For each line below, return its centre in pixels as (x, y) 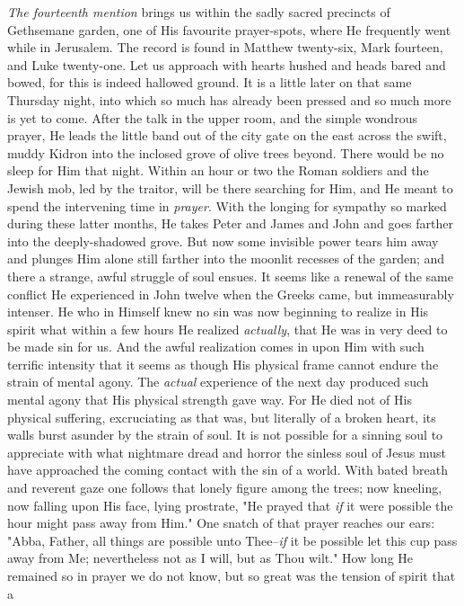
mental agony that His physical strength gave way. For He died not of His (210, 400)
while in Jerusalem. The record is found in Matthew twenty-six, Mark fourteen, (225, 47)
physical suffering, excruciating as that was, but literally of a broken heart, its (222, 417)
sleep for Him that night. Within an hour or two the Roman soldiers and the (218, 170)
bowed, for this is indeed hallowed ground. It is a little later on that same (210, 82)
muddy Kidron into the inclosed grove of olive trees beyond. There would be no (226, 152)
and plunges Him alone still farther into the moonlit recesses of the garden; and (226, 258)
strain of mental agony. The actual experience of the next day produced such (218, 382)
